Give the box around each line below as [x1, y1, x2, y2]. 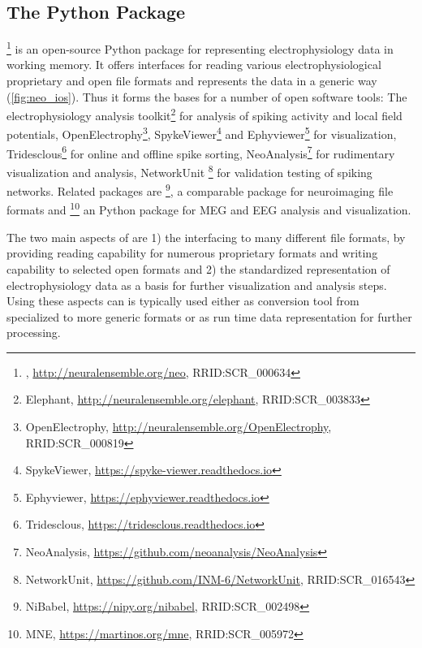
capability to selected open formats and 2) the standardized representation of [6, 260, 390, 277]
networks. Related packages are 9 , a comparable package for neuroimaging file [6, 180, 394, 199]
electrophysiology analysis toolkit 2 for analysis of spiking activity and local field [6, 105, 403, 123]
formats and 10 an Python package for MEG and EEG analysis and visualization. [6, 199, 411, 218]
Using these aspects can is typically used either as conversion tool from [6, 292, 360, 309]
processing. [6, 324, 61, 341]
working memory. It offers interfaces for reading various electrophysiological [6, 56, 381, 73]
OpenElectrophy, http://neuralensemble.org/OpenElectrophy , [25, 418, 332, 435]
